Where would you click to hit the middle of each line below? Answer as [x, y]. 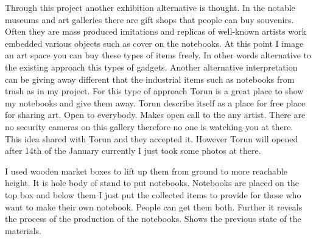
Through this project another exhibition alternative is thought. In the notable [150, 7]
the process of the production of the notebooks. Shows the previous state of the [153, 219]
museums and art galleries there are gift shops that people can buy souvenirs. [149, 19]
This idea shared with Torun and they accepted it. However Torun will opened [152, 138]
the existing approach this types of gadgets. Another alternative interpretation [151, 67]
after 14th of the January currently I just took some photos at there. [133, 151]
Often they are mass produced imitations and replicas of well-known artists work [156, 31]
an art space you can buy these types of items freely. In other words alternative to [158, 55]
